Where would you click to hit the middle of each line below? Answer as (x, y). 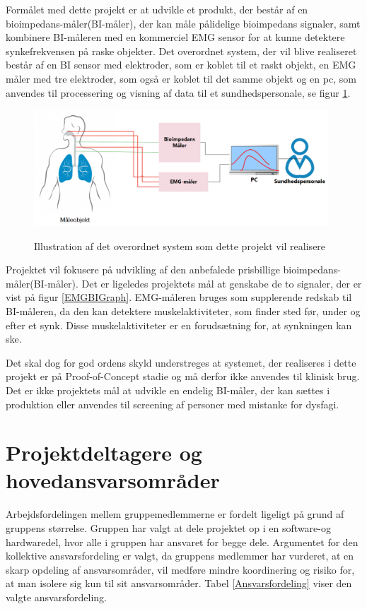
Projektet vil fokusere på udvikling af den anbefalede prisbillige (143, 270)
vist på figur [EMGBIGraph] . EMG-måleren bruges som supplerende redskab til (179, 297)
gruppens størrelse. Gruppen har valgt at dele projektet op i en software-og (168, 528)
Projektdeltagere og (104, 453)
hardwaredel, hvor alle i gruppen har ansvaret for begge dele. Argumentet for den (182, 542)
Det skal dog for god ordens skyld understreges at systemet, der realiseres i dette (181, 362)
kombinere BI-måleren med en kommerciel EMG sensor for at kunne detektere (175, 37)
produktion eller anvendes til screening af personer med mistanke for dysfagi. (173, 404)
